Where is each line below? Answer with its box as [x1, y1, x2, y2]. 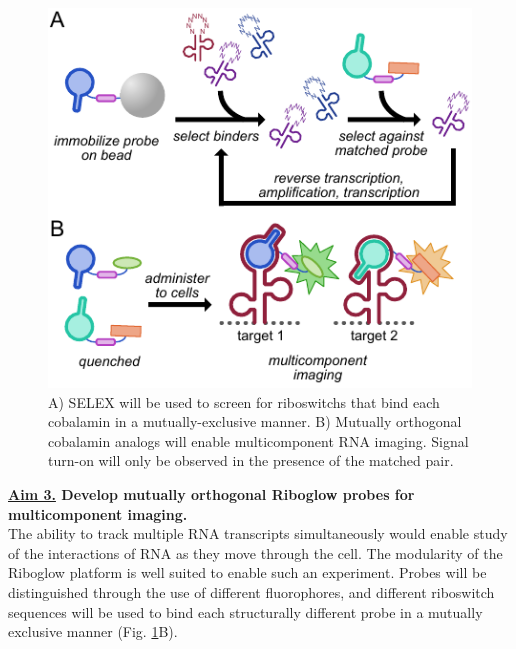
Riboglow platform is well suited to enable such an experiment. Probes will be [8, 562, 487, 583]
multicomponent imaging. [8, 503, 188, 524]
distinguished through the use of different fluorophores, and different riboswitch [8, 582, 495, 602]
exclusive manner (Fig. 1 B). [8, 621, 178, 642]
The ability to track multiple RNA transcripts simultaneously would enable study [8, 523, 508, 544]
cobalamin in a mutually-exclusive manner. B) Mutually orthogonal [48, 411, 462, 432]
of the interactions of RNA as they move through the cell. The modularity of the [8, 542, 503, 563]
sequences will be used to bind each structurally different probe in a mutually [8, 601, 483, 622]
